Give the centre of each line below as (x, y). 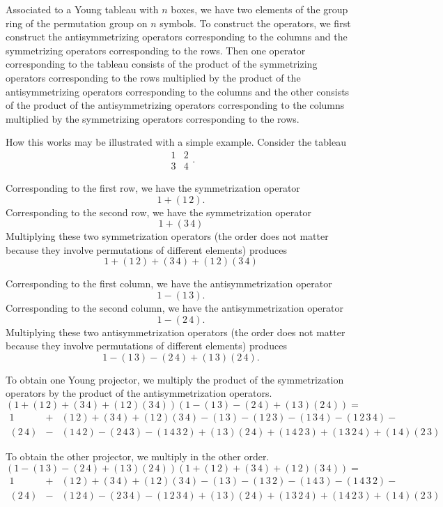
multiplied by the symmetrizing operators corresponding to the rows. (153, 118)
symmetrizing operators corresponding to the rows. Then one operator (156, 50)
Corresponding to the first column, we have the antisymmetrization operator (169, 283)
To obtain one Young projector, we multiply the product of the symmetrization (175, 379)
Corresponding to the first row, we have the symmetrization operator (153, 188)
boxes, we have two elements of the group (259, 9)
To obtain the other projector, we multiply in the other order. (138, 456)
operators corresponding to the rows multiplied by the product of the (153, 77)
